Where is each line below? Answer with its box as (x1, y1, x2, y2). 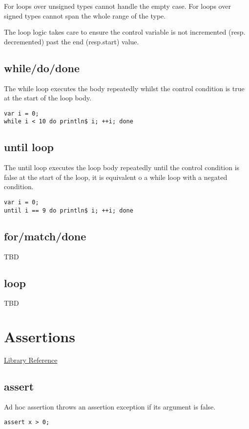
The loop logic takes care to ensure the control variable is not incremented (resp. (4, 27, 246, 37)
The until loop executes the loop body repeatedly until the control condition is (4, 162, 240, 173)
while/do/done (4, 60, 80, 75)
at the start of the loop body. (4, 93, 92, 103)
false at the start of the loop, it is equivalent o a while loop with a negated (4, 172, 228, 182)
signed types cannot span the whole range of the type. (4, 10, 166, 20)
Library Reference (4, 355, 58, 365)
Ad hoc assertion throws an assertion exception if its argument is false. (4, 401, 216, 411)
